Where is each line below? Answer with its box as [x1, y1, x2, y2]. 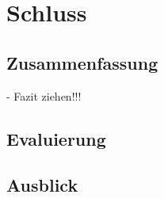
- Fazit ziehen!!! [6, 87, 82, 104]
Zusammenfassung [6, 50, 158, 74]
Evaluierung [6, 126, 106, 150]
